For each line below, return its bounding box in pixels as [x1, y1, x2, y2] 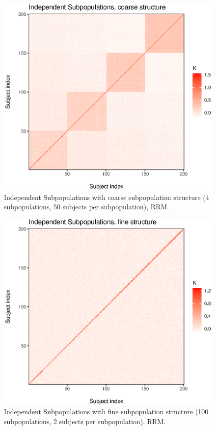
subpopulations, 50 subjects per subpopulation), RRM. [4, 201, 169, 212]
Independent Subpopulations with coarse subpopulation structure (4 [4, 192, 209, 202]
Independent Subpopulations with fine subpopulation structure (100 [4, 406, 209, 417]
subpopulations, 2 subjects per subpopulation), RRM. [4, 416, 166, 426]
